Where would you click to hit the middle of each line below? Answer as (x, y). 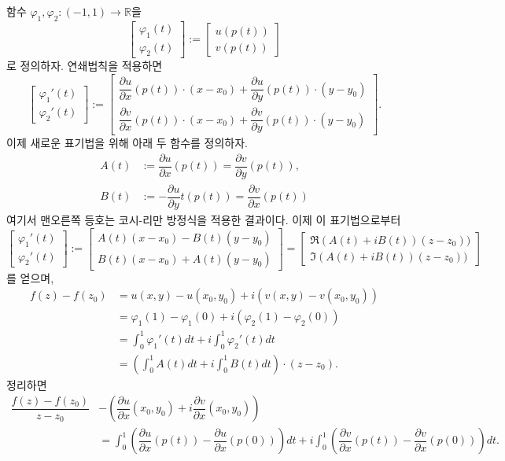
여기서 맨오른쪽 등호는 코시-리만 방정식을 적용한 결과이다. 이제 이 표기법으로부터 (204, 220)
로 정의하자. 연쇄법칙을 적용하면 (85, 66)
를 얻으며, (30, 277)
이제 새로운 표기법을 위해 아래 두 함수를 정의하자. (127, 143)
